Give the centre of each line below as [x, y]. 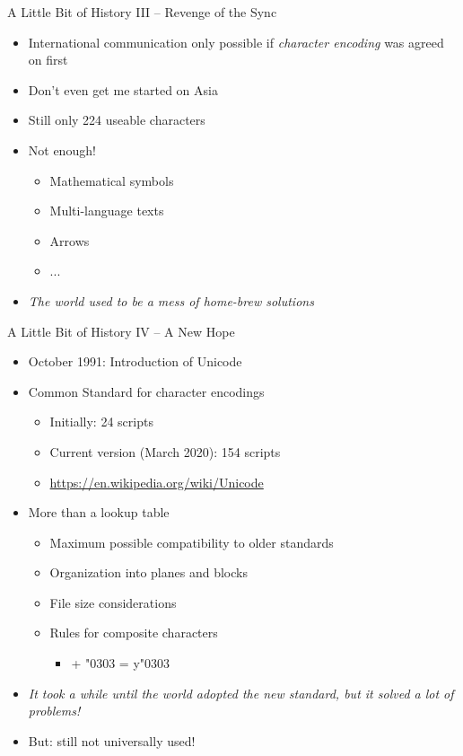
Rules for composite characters [134, 633]
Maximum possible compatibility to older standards [192, 542]
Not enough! [62, 149]
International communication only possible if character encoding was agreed [236, 42]
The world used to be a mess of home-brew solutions [171, 300]
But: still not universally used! [112, 740]
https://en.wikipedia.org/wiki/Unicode [157, 482]
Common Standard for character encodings [146, 391]
